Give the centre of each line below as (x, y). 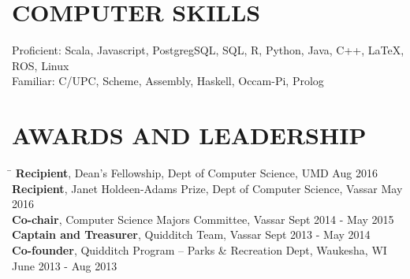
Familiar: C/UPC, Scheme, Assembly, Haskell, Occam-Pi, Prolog (168, 81)
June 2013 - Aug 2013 (65, 265)
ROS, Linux (41, 65)
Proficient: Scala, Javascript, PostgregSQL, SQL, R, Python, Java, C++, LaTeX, (208, 50)
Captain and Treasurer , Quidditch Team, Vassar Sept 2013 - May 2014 (191, 234)
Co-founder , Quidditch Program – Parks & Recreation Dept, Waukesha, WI (199, 250)
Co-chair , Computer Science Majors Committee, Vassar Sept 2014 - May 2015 (203, 219)
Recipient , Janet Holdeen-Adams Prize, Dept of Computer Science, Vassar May (207, 188)
